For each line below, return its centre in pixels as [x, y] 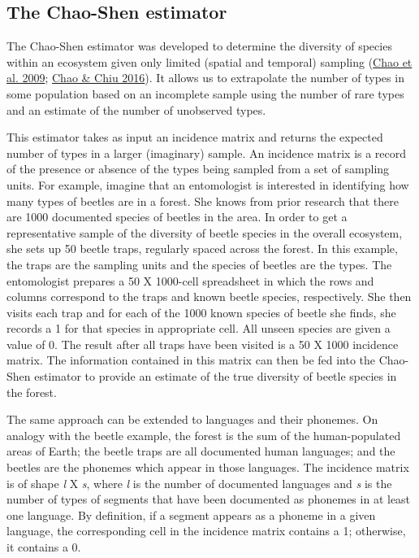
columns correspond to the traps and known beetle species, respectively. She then [209, 296]
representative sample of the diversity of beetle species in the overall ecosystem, [205, 232]
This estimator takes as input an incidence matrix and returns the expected [195, 137]
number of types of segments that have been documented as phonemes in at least [209, 499]
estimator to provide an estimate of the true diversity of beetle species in [216, 376]
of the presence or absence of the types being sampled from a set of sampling [198, 169]
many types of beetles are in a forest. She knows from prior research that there [203, 201]
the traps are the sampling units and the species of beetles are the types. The [199, 264]
